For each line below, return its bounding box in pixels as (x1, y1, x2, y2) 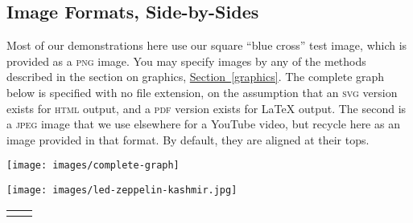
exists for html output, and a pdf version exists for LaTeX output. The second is (6, 99, 407, 116)
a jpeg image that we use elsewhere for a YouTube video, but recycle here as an (6, 116, 400, 132)
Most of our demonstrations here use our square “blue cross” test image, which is (6, 37, 407, 54)
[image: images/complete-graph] (6, 160, 180, 172)
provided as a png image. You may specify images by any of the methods (6, 52, 366, 69)
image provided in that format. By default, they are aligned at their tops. (6, 131, 370, 148)
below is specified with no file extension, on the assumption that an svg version (6, 83, 398, 100)
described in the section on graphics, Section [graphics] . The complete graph (6, 68, 385, 85)
